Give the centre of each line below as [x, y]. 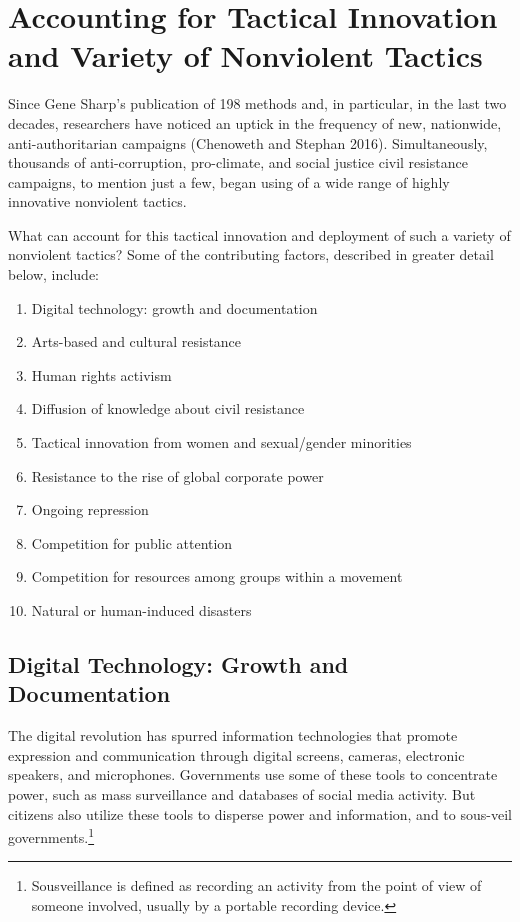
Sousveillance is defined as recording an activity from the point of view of [256, 885]
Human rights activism [101, 374]
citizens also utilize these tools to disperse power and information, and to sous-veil [260, 813]
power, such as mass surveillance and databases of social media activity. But [242, 793]
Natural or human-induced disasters [141, 610]
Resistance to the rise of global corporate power [177, 475]
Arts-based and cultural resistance [136, 341]
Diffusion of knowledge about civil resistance [168, 408]
